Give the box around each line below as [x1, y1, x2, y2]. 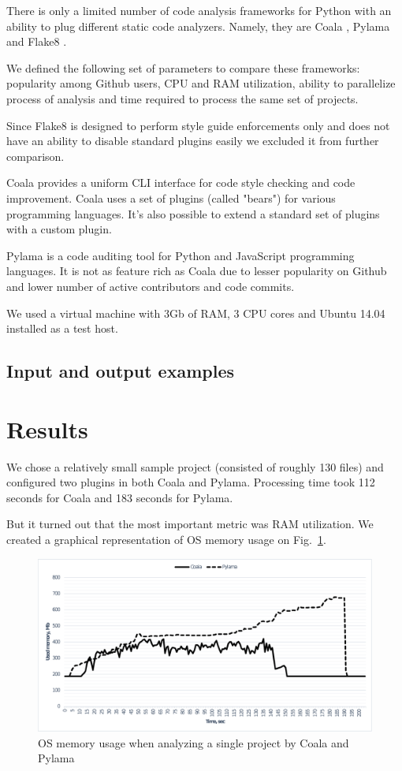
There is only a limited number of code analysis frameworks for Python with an [6, 2, 392, 18]
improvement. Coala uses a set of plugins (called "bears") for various [6, 189, 336, 206]
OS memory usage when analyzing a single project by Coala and [38, 734, 349, 751]
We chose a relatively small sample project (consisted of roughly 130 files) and [6, 458, 384, 475]
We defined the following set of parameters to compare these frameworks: [6, 59, 360, 76]
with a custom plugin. [6, 221, 112, 237]
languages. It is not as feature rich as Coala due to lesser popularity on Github [6, 263, 387, 279]
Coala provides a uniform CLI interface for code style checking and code [6, 174, 355, 191]
